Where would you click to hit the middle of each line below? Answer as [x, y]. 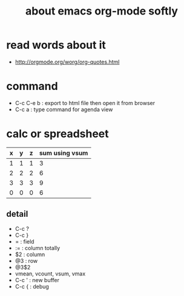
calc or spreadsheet [57, 134]
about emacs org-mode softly [102, 11]
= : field [25, 241]
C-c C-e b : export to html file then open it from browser [85, 103]
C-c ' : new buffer [37, 280]
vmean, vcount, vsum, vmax [50, 274]
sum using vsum [64, 153]
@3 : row [26, 260]
